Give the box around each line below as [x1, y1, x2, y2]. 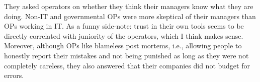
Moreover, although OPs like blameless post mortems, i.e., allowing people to [4, 40, 242, 51]
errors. [4, 70, 24, 80]
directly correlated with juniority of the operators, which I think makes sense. [4, 30, 243, 41]
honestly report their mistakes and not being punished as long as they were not [4, 50, 249, 60]
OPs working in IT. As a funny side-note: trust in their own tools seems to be [4, 21, 244, 31]
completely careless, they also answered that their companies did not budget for [4, 60, 250, 70]
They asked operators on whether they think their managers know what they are [4, 1, 253, 11]
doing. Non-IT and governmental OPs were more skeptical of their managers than [4, 11, 256, 21]
